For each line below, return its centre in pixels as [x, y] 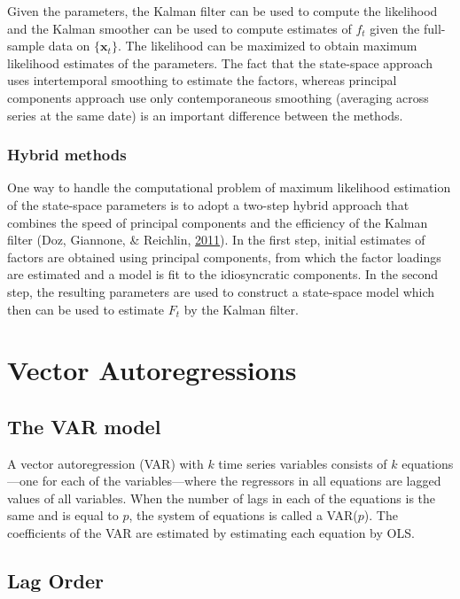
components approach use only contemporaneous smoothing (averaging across [218, 97]
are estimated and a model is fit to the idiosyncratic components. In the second [223, 274]
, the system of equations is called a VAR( [243, 515]
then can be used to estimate [86, 309]
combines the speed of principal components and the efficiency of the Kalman [218, 222]
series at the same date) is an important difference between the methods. [205, 115]
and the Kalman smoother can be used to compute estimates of [179, 28]
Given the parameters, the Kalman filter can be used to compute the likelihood [222, 11]
